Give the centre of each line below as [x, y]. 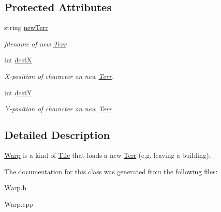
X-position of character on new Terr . [59, 76]
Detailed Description [57, 135]
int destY [18, 92]
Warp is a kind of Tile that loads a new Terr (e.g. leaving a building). [108, 155]
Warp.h [15, 188]
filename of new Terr [36, 43]
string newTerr [26, 27]
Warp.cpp [19, 204]
